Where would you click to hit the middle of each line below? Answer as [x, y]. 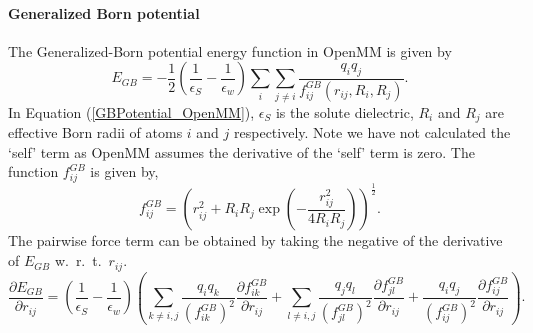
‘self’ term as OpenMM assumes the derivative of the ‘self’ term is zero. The [241, 151]
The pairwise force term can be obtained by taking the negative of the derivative [255, 240]
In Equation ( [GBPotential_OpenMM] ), [131, 111]
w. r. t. [78, 260]
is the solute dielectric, [344, 111]
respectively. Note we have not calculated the [372, 132]
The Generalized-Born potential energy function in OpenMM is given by [230, 50]
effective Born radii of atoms [95, 132]
